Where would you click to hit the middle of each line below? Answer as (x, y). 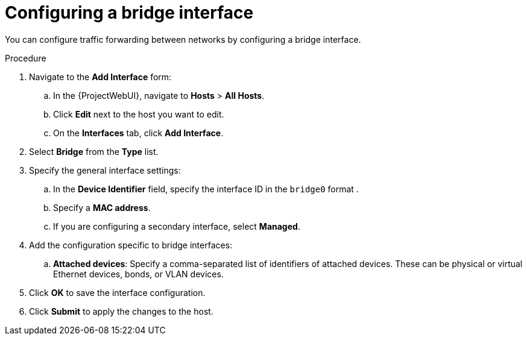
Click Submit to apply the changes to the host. (121, 311)
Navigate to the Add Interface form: (100, 77)
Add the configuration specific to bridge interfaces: (131, 245)
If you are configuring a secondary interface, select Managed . (177, 226)
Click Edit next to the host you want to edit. (139, 114)
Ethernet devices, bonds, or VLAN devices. (138, 274)
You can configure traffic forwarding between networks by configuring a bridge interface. (183, 39)
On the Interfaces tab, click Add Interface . (138, 133)
